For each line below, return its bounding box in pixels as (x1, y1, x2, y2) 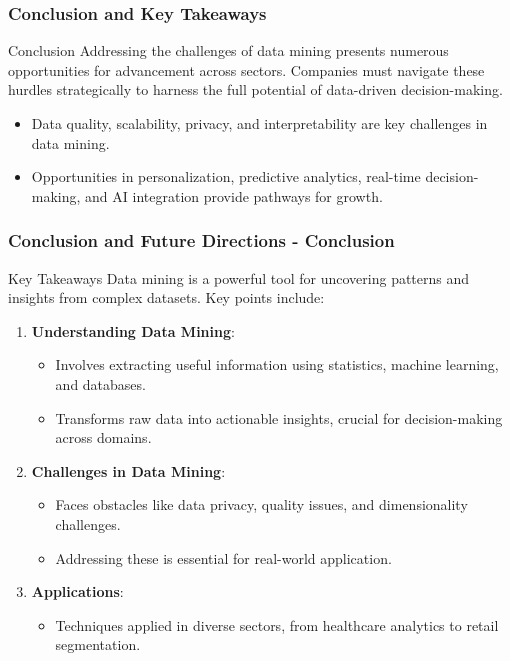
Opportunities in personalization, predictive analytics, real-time (31, 166, 421, 187)
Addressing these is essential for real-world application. (55, 547, 392, 568)
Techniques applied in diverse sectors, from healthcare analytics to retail (55, 614, 499, 635)
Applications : (31, 581, 124, 602)
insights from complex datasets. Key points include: (8, 287, 325, 308)
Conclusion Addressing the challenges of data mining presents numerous (8, 40, 449, 61)
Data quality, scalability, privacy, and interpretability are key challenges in (31, 113, 488, 133)
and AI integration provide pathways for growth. (85, 185, 383, 206)
